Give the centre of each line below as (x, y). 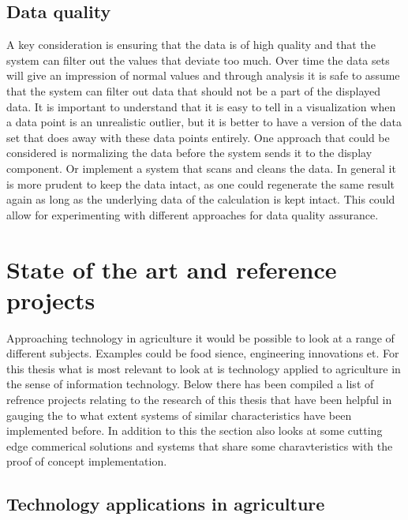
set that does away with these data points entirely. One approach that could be (198, 137)
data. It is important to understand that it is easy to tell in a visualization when (201, 106)
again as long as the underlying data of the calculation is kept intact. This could (201, 199)
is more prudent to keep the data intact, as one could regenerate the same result (201, 183)
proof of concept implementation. (87, 461)
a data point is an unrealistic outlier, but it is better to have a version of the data (204, 122)
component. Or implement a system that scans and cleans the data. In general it (201, 168)
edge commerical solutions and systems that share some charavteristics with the (200, 445)
